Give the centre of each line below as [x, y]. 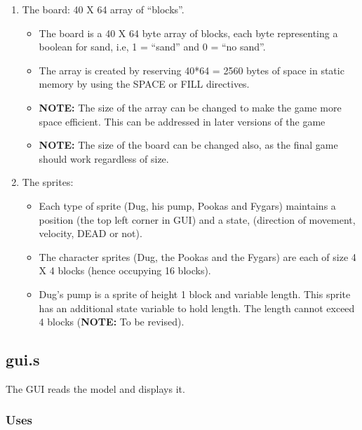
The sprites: [48, 182]
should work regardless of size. [104, 158]
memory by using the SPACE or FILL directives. [144, 84]
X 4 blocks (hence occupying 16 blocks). [125, 270]
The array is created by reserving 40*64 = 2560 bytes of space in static [192, 70]
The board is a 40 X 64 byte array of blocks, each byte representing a [188, 33]
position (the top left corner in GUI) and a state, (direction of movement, [197, 219]
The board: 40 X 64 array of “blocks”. [103, 9]
